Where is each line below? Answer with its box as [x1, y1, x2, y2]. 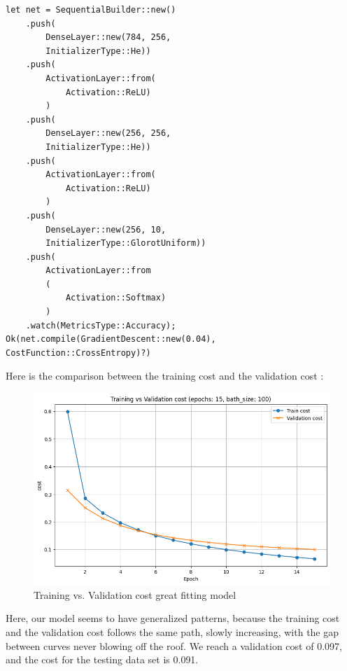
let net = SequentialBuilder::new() [6, 5, 176, 15]
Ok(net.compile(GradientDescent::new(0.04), [6, 334, 216, 345]
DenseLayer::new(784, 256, [45, 32, 171, 43]
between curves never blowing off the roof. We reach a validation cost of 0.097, [6, 638, 342, 653]
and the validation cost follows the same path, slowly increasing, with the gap [6, 624, 339, 639]
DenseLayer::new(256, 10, [45, 224, 167, 235]
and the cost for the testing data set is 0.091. [6, 652, 199, 667]
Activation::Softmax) [65, 293, 167, 303]
